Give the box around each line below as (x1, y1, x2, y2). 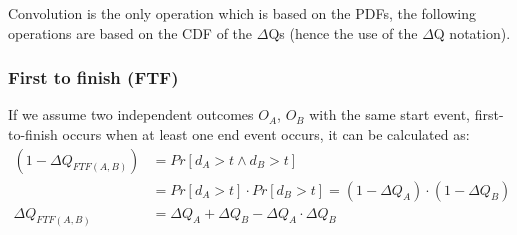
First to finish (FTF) (8, 65, 179, 90)
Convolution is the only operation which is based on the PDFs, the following (8, 3, 477, 23)
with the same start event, (309, 104, 470, 125)
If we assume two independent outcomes (8, 104, 254, 125)
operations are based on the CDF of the (8, 22, 253, 43)
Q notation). (433, 22, 511, 43)
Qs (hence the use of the (268, 22, 418, 43)
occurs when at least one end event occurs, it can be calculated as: (62, 124, 470, 144)
